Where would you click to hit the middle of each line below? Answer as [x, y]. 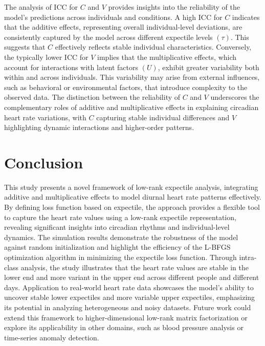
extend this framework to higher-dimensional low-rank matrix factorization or [126, 317]
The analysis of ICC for [41, 7]
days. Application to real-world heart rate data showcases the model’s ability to [129, 287]
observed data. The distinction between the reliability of [92, 97]
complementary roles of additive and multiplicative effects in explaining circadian [131, 107]
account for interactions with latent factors [71, 67]
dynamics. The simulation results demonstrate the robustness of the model [121, 237]
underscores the [235, 97]
